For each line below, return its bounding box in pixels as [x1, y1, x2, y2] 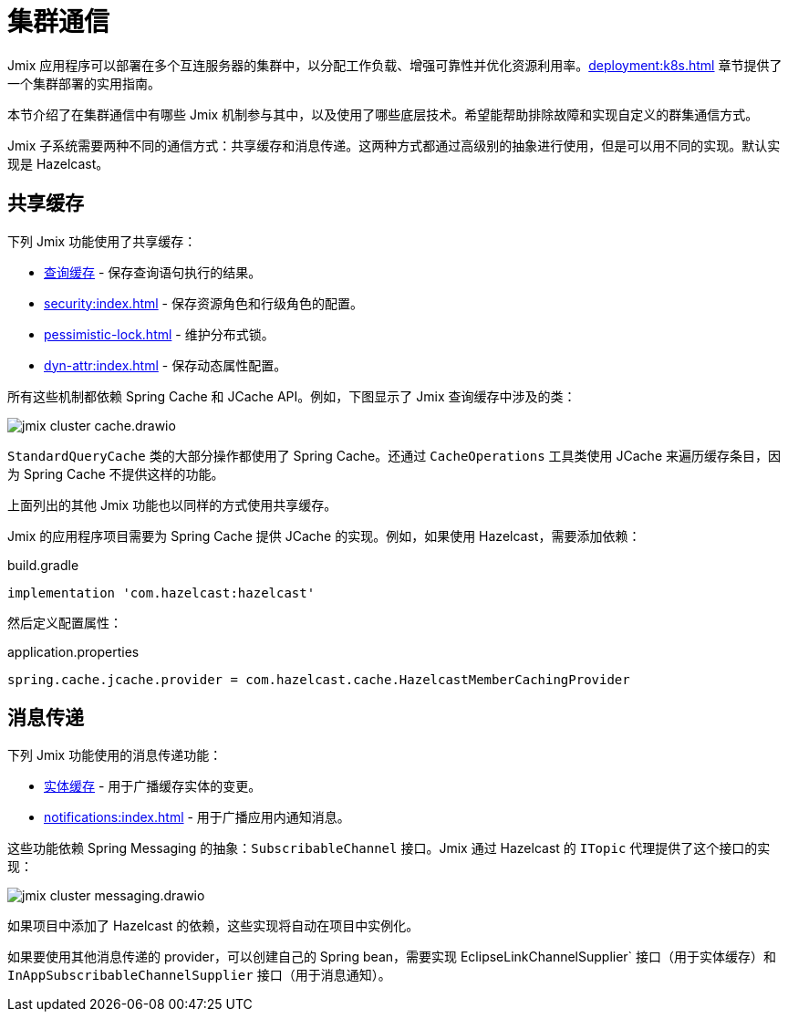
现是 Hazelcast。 [7, 155, 109, 172]
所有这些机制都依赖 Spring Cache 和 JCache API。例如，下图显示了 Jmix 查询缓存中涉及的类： [7, 388, 576, 404]
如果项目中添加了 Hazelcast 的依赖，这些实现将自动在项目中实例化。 [7, 918, 420, 934]
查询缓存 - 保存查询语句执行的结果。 [44, 264, 262, 280]
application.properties [7, 643, 140, 660]
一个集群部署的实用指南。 [7, 75, 161, 91]
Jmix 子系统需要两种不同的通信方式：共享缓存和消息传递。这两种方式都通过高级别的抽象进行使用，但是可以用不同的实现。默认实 [7, 137, 781, 153]
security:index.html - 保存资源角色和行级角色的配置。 [44, 295, 363, 311]
